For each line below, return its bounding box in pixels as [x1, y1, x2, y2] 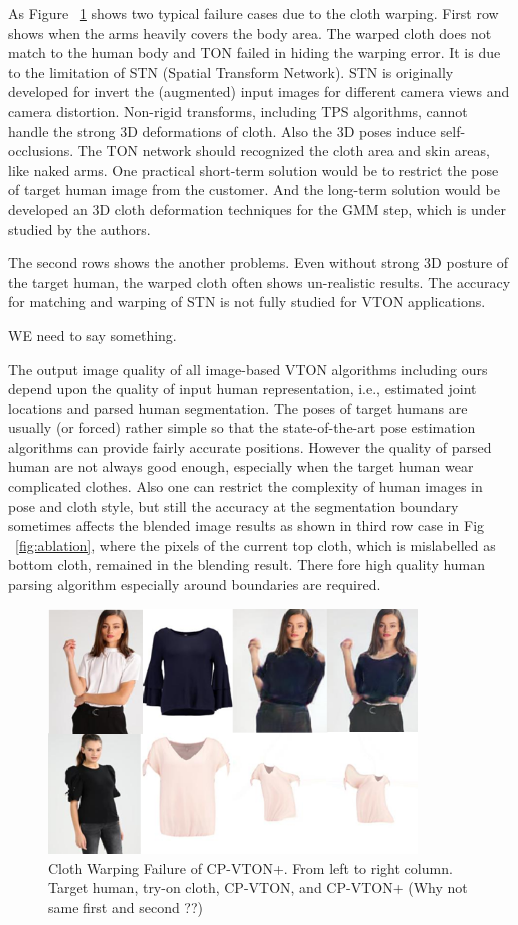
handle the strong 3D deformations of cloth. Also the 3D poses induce [8, 120, 436, 141]
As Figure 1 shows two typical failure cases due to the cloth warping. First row [8, 3, 499, 23]
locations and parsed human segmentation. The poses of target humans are [8, 397, 468, 418]
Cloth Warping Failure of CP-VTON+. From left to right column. [48, 857, 453, 878]
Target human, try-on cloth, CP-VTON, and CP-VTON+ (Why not [48, 877, 468, 898]
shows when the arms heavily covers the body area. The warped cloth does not [8, 22, 492, 43]
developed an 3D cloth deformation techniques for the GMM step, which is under [8, 198, 507, 219]
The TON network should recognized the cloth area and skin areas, [77, 140, 490, 161]
